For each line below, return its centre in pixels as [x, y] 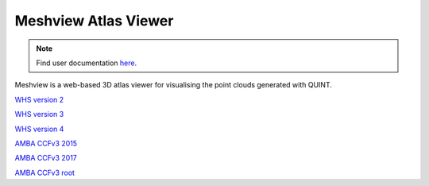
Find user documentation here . [87, 63]
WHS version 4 [39, 129]
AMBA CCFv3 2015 [46, 143]
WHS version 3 [39, 114]
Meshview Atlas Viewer [94, 21]
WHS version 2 [39, 99]
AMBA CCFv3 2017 [46, 158]
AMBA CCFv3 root [45, 172]
